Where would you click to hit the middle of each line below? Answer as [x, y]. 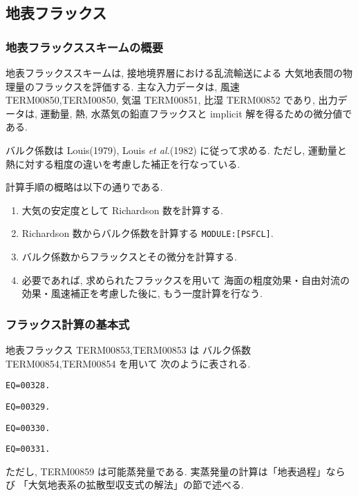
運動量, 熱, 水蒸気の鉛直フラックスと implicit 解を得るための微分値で [196, 113]
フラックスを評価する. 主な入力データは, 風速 [137, 86]
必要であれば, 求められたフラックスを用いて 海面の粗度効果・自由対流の [186, 279]
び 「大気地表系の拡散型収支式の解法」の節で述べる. [125, 485]
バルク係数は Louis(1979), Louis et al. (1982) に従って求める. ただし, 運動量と [176, 150]
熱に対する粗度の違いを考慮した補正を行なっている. [123, 163]
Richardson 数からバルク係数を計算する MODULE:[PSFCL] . [148, 233]
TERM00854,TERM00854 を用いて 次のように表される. [128, 363]
